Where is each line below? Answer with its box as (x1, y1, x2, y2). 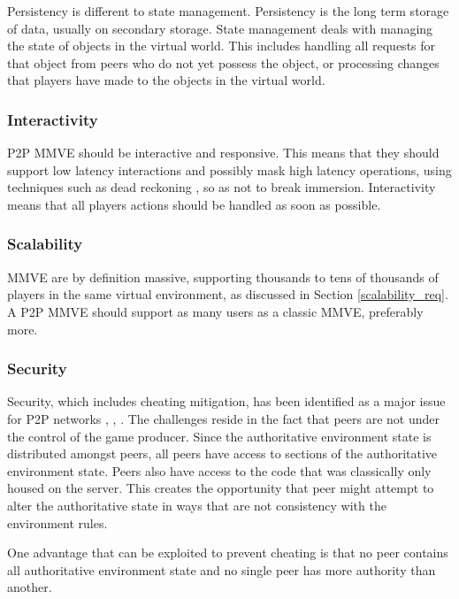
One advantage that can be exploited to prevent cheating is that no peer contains (7, 543, 448, 562)
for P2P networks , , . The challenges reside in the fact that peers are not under (7, 409, 440, 427)
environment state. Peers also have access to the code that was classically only (7, 461, 432, 480)
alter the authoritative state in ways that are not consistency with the (7, 495, 386, 514)
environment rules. (7, 513, 108, 532)
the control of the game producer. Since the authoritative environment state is (7, 426, 432, 445)
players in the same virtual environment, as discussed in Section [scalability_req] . (7, 285, 448, 303)
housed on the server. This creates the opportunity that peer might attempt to (7, 479, 434, 497)
